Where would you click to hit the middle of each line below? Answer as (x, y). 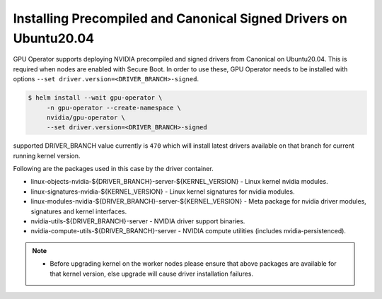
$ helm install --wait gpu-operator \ (95, 98)
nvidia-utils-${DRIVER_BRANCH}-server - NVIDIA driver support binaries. (138, 221)
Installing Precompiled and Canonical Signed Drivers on (180, 18)
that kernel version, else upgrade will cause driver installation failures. (152, 274)
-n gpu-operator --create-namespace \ (114, 107)
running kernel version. (47, 156)
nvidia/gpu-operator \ (86, 117)
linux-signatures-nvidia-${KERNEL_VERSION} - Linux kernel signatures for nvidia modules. (163, 192)
